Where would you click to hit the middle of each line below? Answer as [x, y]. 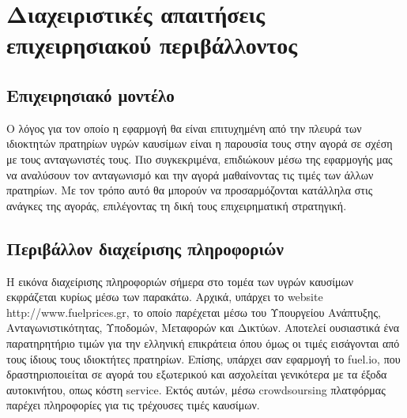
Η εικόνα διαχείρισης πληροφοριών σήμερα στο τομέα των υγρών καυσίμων [180, 281]
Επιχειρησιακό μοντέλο [90, 94]
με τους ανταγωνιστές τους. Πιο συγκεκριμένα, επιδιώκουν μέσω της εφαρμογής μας [200, 158]
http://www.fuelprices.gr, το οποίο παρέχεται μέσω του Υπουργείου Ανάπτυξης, [194, 312]
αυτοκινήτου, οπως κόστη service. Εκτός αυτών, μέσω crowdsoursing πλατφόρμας [196, 389]
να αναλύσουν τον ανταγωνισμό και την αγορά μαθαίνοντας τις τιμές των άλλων [190, 174]
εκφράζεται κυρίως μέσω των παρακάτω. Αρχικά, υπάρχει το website [165, 297]
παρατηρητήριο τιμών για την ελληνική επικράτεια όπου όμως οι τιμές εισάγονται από [203, 343]
